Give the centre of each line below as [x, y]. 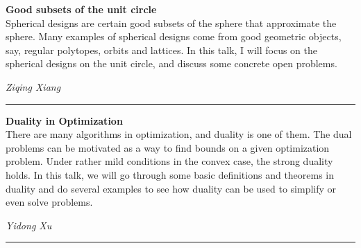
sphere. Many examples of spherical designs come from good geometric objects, [174, 36]
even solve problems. [49, 202]
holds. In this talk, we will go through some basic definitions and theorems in [170, 174]
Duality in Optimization [64, 120]
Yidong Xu [29, 225]
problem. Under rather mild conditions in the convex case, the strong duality [169, 161]
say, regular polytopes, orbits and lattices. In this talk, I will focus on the [161, 50]
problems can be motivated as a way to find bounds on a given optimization [168, 147]
